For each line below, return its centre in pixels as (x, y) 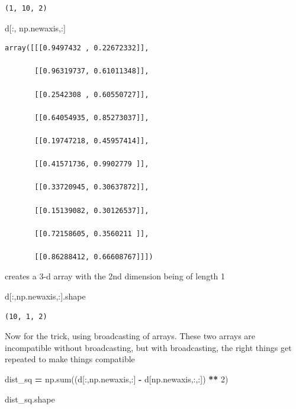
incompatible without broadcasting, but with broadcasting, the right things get (148, 347)
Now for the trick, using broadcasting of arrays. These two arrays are (130, 336)
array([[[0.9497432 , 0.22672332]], (77, 48)
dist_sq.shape (30, 399)
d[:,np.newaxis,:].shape (45, 296)
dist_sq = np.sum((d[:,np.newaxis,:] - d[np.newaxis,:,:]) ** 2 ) (117, 379)
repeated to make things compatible (70, 359)
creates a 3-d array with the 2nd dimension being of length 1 (115, 276)
